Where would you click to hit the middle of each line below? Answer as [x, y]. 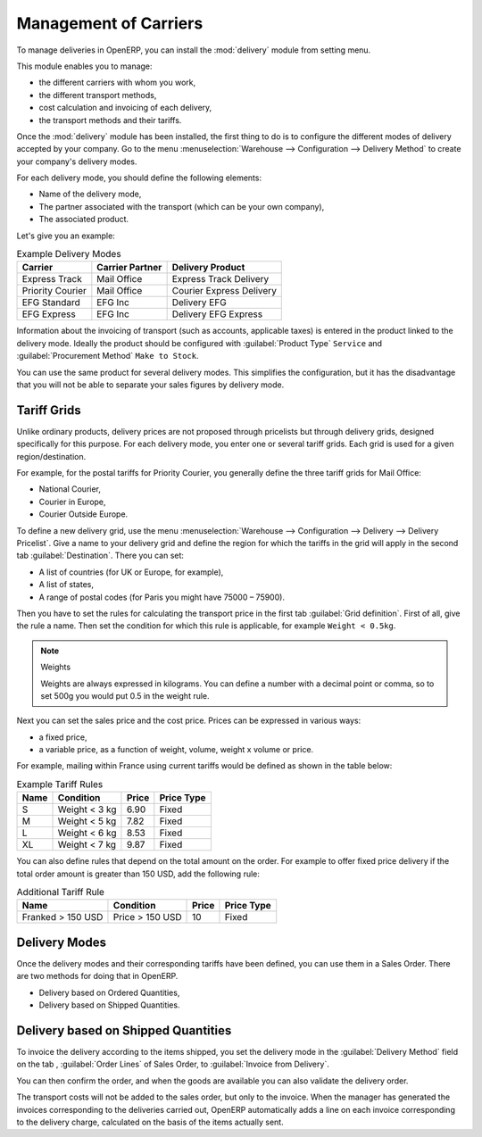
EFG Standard [51, 303]
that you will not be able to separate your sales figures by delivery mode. [150, 385]
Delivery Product [208, 268]
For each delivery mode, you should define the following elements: [139, 178]
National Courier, [70, 489]
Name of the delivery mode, [90, 194]
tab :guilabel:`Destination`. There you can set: [100, 556]
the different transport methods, [98, 95]
